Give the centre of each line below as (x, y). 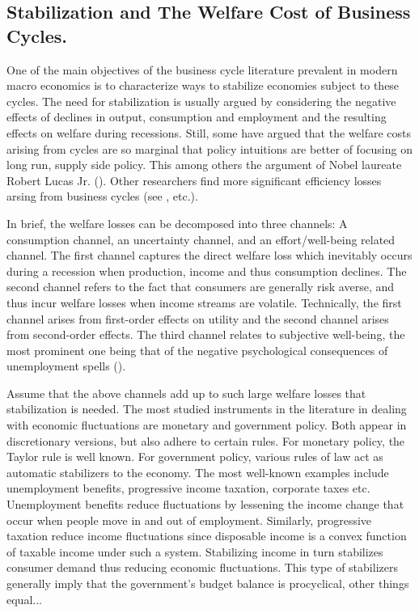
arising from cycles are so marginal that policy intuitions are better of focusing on (209, 148)
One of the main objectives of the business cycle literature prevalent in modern (202, 69)
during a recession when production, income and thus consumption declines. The (207, 271)
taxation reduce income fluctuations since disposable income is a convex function (207, 536)
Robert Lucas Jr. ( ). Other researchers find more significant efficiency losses (194, 180)
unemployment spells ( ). (66, 366)
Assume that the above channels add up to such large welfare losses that (186, 393)
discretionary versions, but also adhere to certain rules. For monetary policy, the (206, 440)
